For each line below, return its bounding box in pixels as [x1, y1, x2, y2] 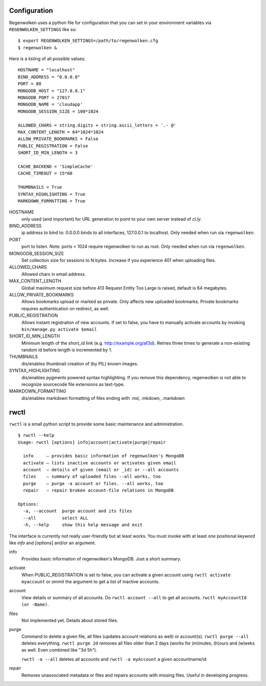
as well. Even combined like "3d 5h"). [21, 647, 98, 653]
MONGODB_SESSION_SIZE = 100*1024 [18, 108, 99, 114]
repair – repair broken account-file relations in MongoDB [23, 488, 174, 493]
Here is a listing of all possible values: [9, 56, 86, 62]
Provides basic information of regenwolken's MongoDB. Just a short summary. [21, 555, 182, 561]
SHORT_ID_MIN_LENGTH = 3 [18, 150, 78, 156]
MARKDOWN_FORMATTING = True [18, 198, 86, 204]
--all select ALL [23, 515, 88, 521]
